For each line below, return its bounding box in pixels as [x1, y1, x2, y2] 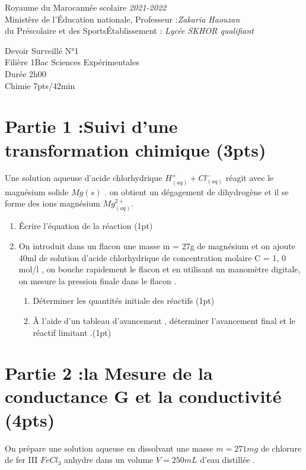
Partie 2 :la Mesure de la [5, 361, 213, 385]
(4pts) [5, 407, 55, 431]
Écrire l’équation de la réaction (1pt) [18, 220, 153, 232]
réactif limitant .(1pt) [33, 326, 111, 338]
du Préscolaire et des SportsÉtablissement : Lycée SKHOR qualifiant [5, 24, 254, 37]
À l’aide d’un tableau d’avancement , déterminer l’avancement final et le [33, 314, 295, 326]
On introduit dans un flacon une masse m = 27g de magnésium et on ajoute [18, 239, 296, 252]
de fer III [5, 453, 38, 466]
